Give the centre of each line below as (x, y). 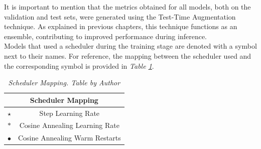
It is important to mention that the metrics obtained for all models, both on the (127, 7)
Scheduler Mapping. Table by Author (64, 83)
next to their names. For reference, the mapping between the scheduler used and (128, 55)
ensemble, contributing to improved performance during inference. (106, 36)
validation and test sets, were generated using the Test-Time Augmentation (120, 16)
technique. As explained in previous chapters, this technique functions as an (121, 26)
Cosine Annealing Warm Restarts (70, 138)
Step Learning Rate (70, 113)
